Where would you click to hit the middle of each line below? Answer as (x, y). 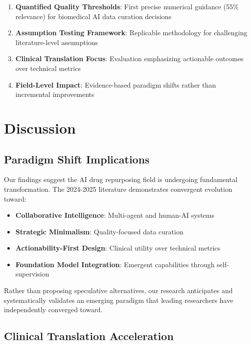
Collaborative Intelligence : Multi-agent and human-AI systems (115, 215)
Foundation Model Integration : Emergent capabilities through (115, 264)
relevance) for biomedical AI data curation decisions (93, 16)
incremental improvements (55, 94)
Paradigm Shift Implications (77, 159)
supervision (32, 274)
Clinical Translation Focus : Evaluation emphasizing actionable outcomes (129, 58)
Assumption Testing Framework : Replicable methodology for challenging (131, 33)
